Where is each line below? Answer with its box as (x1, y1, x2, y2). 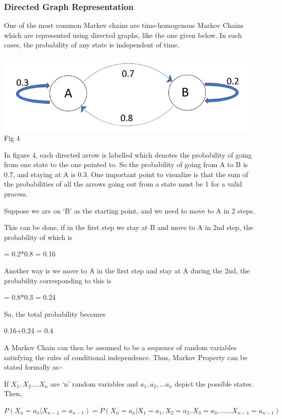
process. (4, 189, 28, 199)
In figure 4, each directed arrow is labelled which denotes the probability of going (4, 149, 252, 160)
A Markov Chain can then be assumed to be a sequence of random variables (4, 342, 237, 353)
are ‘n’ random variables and (50, 378, 138, 389)
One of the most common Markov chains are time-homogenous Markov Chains (4, 20, 244, 30)
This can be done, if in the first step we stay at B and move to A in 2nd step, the (4, 222, 253, 232)
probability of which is (4, 231, 73, 242)
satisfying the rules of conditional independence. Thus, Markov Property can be (4, 352, 248, 362)
